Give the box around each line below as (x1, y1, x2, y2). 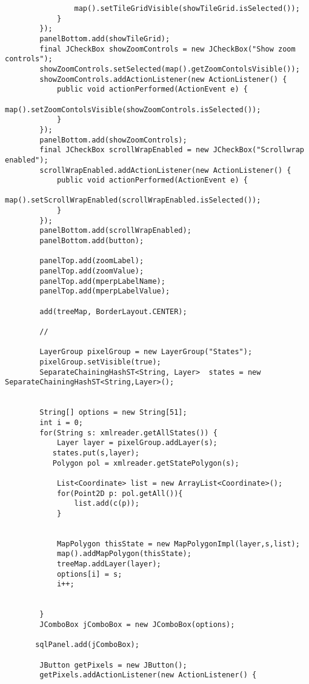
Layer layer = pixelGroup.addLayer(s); (56, 438, 218, 448)
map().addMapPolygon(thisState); (56, 549, 191, 558)
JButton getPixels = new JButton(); (39, 660, 187, 669)
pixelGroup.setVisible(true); (39, 357, 161, 366)
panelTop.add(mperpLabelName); (39, 277, 165, 286)
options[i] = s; (56, 569, 122, 578)
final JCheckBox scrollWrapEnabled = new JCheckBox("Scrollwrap (39, 146, 304, 155)
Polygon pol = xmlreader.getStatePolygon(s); (52, 458, 239, 468)
